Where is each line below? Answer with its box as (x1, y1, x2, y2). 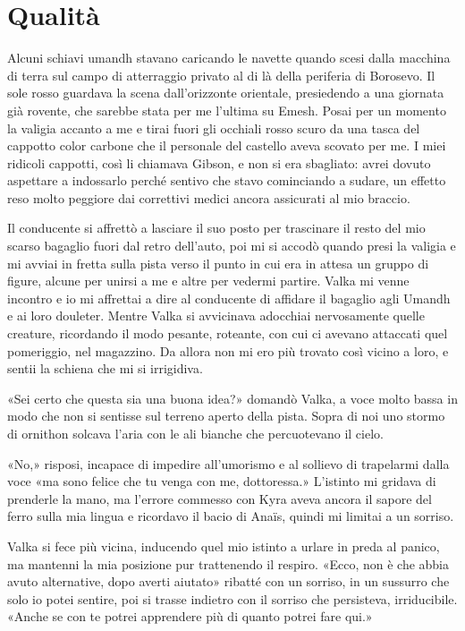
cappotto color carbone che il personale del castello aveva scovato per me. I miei (7, 136, 446, 155)
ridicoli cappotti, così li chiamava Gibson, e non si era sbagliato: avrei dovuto (7, 153, 431, 172)
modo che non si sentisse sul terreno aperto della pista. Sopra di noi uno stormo (7, 406, 445, 425)
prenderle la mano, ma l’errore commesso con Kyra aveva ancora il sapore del (7, 489, 432, 507)
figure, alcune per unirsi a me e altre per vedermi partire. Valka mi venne (7, 271, 410, 290)
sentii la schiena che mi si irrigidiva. (7, 359, 203, 378)
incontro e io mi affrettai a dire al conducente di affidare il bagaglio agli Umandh (7, 288, 451, 307)
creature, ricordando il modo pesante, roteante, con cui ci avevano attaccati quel (7, 324, 448, 343)
